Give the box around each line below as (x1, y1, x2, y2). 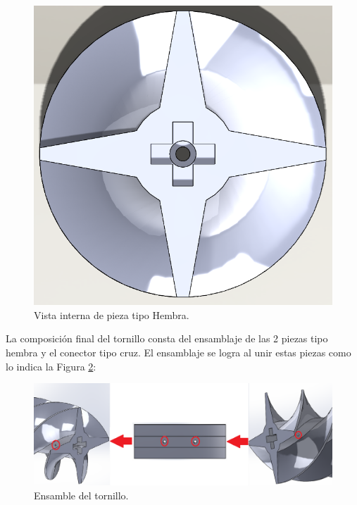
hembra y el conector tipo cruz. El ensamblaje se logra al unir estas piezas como (6, 345, 351, 360)
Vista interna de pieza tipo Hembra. (34, 307, 189, 322)
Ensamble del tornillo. (34, 487, 129, 502)
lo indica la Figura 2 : (6, 359, 96, 373)
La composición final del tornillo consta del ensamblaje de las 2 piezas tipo (6, 331, 328, 346)
